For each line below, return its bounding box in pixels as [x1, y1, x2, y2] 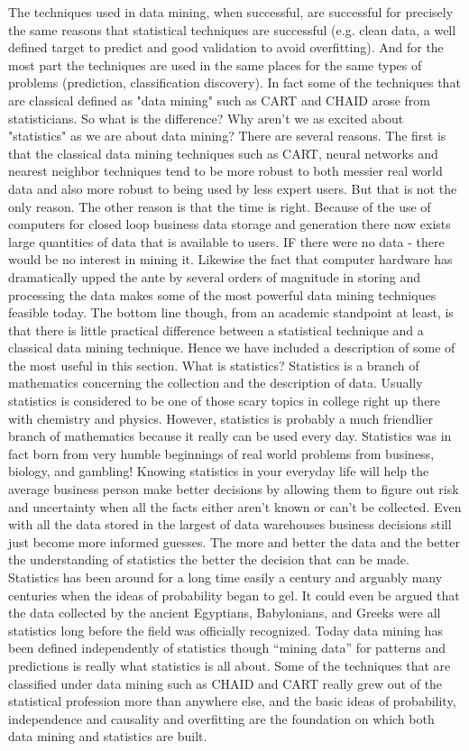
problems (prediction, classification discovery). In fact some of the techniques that [8, 73, 461, 92]
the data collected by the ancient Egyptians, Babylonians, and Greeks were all [8, 603, 441, 622]
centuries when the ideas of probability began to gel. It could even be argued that [8, 585, 460, 604]
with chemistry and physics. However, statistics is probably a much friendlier [8, 408, 433, 427]
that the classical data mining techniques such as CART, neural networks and [8, 143, 438, 162]
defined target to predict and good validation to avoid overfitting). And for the [8, 38, 444, 57]
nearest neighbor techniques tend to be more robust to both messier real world [8, 161, 443, 180]
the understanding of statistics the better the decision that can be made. [8, 550, 409, 569]
